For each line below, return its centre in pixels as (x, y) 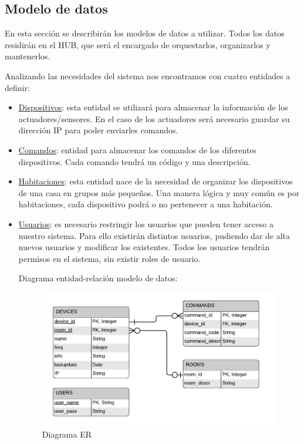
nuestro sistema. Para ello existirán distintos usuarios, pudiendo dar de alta (154, 235)
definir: (17, 87)
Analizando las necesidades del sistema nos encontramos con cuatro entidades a (148, 75)
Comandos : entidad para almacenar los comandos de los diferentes (138, 149)
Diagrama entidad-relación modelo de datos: (98, 278)
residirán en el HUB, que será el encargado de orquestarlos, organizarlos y (138, 44)
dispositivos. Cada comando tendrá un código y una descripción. (134, 161)
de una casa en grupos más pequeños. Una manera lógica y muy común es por (159, 192)
